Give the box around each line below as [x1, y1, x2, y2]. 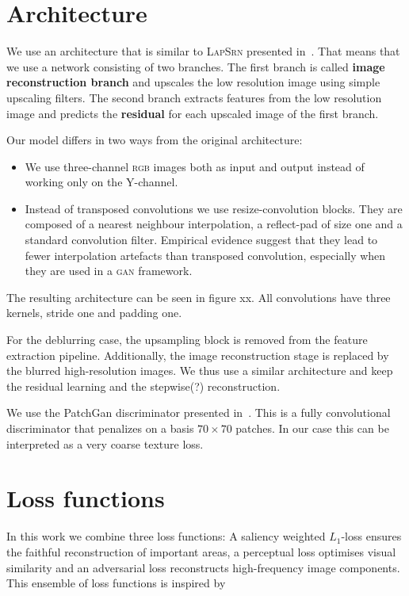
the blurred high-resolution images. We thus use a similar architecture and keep [6, 362, 393, 379]
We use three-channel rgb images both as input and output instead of [25, 158, 365, 174]
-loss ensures [341, 528, 402, 544]
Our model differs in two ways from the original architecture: [6, 132, 303, 148]
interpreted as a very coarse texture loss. [6, 435, 204, 452]
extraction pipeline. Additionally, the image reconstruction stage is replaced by [6, 346, 389, 363]
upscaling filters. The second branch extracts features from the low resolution [6, 89, 382, 105]
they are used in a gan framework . [25, 262, 193, 279]
